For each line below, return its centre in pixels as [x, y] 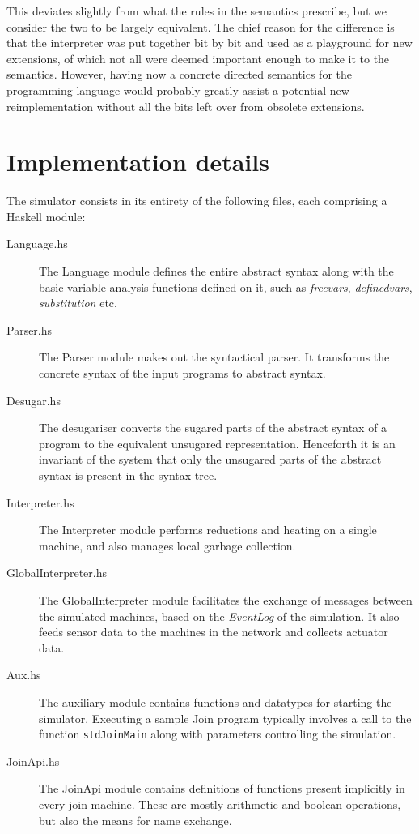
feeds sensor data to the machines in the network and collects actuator [214, 632]
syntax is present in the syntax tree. [128, 475]
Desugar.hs [34, 400]
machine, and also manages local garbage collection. [167, 545]
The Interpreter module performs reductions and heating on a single [208, 530]
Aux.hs [24, 675]
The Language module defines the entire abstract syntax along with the [216, 271]
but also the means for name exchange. [135, 820]
